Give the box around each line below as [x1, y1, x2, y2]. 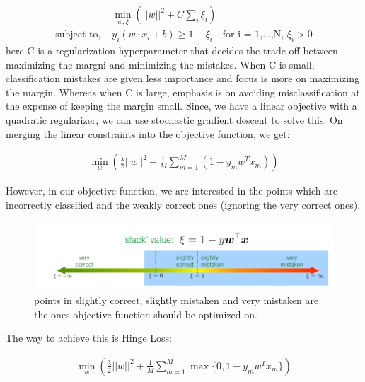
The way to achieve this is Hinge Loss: [6, 330, 172, 345]
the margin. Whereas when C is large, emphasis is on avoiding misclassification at [6, 84, 360, 99]
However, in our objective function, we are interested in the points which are [6, 183, 337, 198]
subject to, [55, 30, 101, 40]
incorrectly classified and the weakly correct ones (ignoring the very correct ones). [6, 197, 361, 212]
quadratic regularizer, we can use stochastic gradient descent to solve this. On [6, 112, 343, 127]
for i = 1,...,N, [222, 30, 284, 40]
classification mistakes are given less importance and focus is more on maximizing [6, 71, 360, 86]
